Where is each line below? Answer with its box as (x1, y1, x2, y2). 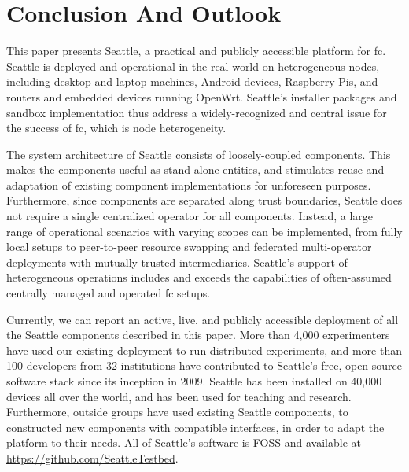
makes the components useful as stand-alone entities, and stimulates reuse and (6, 161, 385, 178)
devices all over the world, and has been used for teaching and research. (6, 388, 352, 404)
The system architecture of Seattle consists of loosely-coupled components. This (6, 146, 391, 162)
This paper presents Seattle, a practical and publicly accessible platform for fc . (6, 42, 386, 59)
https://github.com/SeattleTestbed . (6, 449, 179, 466)
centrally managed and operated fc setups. (6, 285, 211, 301)
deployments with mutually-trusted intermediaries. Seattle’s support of (6, 253, 348, 270)
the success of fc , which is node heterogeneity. (6, 120, 227, 136)
